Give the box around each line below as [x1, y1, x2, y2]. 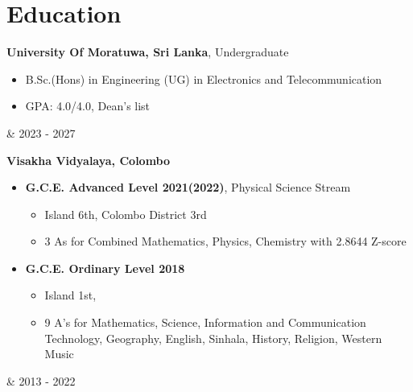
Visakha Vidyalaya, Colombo [6, 151, 171, 168]
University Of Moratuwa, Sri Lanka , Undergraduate [6, 43, 289, 60]
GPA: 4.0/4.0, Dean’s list [25, 97, 151, 114]
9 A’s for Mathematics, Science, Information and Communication [44, 314, 366, 331]
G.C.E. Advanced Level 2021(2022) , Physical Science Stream [25, 179, 351, 196]
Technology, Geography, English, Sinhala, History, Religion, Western [44, 329, 382, 346]
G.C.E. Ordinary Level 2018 [25, 259, 185, 276]
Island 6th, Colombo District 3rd [44, 205, 207, 222]
